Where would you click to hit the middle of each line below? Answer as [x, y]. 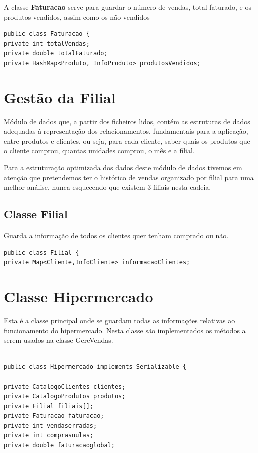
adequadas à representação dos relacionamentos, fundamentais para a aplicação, [126, 131]
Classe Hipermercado [79, 296]
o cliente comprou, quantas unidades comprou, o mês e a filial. [99, 151]
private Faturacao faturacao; [54, 416]
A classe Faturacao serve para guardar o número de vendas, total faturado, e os [128, 7]
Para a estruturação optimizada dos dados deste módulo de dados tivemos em [123, 168]
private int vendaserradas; [51, 426]
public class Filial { [42, 252]
